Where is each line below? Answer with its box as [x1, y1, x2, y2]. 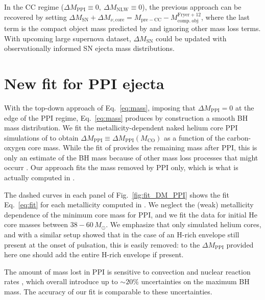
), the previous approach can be [142, 2, 242, 12]
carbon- [227, 132, 251, 143]
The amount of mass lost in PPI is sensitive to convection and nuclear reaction [4, 266, 251, 277]
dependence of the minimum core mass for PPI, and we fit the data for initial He [4, 209, 258, 220]
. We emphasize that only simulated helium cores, [106, 219, 261, 230]
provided [226, 239, 254, 250]
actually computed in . [4, 172, 75, 183]
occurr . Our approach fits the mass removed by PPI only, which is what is [4, 162, 238, 173]
